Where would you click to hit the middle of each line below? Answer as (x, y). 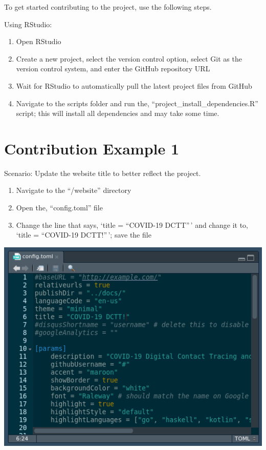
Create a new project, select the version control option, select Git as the (129, 58)
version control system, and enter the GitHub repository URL (113, 69)
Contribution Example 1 (92, 148)
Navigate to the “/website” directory (74, 190)
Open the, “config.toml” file (59, 208)
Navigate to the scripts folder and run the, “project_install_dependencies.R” (137, 103)
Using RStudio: (28, 24)
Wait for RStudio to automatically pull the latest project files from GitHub (134, 85)
